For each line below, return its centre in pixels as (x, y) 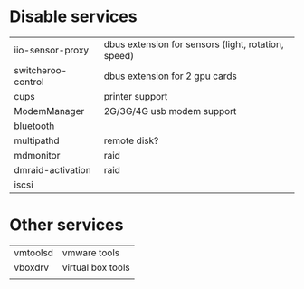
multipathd (37, 140)
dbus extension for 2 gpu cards (170, 76)
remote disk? (131, 140)
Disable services (73, 17)
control (29, 82)
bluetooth (34, 126)
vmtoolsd (34, 253)
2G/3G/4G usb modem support (170, 111)
